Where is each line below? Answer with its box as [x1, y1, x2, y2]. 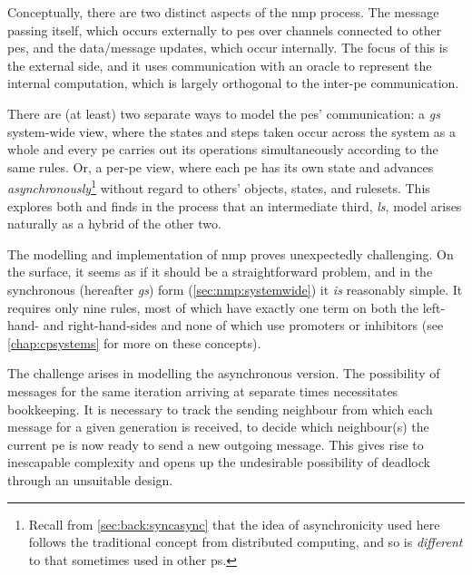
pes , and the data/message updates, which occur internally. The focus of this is [7, 38, 448, 57]
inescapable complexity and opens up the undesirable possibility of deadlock [7, 453, 430, 472]
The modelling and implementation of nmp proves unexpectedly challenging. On [7, 244, 454, 263]
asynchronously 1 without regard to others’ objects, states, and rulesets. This [7, 176, 430, 197]
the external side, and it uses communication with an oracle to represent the [7, 55, 432, 74]
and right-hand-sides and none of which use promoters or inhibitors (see [43, 316, 444, 335]
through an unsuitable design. [7, 470, 173, 489]
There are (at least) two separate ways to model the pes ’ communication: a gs [7, 103, 440, 122]
